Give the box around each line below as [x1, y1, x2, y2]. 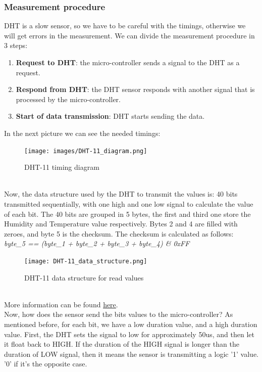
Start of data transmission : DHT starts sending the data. [16, 111, 205, 121]
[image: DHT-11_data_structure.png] [24, 257, 147, 265]
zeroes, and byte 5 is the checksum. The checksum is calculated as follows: [4, 228, 234, 239]
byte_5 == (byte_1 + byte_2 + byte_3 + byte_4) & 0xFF [4, 238, 190, 249]
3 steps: [4, 40, 28, 51]
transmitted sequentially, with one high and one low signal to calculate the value [4, 199, 253, 209]
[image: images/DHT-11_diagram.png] [24, 147, 147, 155]
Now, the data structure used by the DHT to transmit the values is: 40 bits [4, 189, 238, 199]
